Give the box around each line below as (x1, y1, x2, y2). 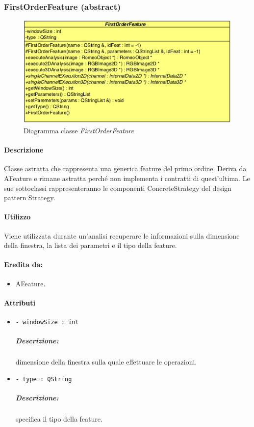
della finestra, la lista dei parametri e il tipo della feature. (4, 240, 177, 250)
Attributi (4, 297, 35, 307)
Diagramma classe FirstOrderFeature (24, 125, 134, 136)
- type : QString (15, 375, 72, 383)
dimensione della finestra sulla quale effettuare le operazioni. (15, 357, 197, 367)
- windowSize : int (15, 318, 79, 326)
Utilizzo (4, 212, 31, 222)
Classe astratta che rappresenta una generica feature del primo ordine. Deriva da (4, 163, 247, 174)
